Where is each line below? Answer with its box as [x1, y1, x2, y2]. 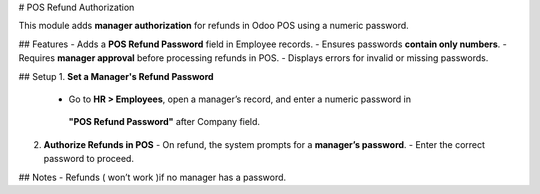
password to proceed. [43, 153, 135, 165]
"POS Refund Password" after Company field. [68, 116, 260, 128]
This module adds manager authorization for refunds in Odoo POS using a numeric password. [18, 20, 409, 32]
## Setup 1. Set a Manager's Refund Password [18, 70, 214, 82]
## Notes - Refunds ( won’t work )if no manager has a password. [18, 171, 287, 183]
